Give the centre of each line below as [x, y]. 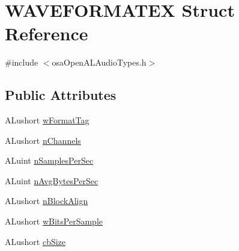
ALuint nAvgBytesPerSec [52, 180]
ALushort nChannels [43, 140]
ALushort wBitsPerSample [54, 221]
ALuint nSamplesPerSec [49, 160]
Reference [47, 33]
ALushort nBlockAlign [47, 201]
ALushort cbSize [35, 241]
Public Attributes [61, 95]
